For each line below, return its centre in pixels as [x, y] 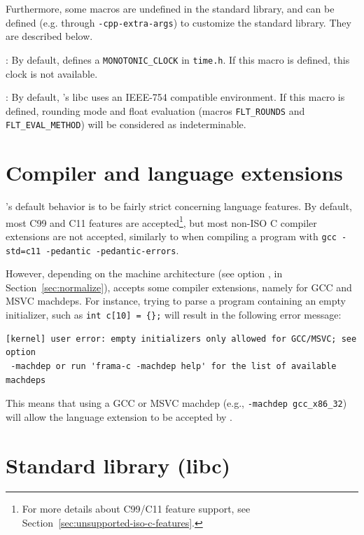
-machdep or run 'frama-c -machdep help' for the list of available [174, 366]
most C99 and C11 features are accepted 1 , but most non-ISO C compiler [161, 221]
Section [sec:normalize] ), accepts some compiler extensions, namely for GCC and [179, 287]
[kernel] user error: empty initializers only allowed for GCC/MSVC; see [181, 339]
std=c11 [23, 251]
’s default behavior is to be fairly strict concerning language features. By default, [179, 206]
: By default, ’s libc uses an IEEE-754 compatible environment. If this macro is [175, 97]
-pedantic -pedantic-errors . [112, 250]
